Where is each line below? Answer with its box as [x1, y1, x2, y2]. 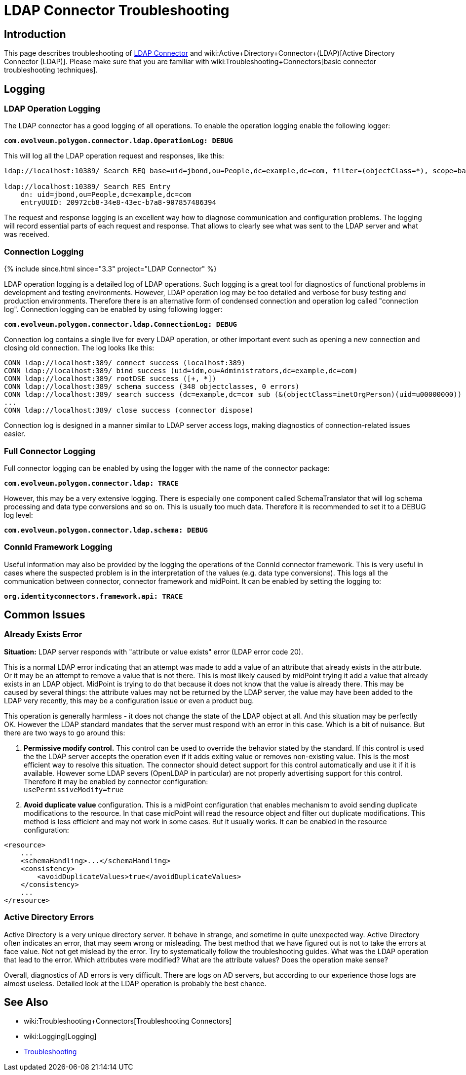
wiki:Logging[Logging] [24, 1032, 97, 1041]
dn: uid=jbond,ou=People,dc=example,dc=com [20, 191, 192, 199]
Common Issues [4, 609, 85, 621]
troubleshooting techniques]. [4, 66, 98, 75]
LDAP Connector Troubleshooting [4, 2, 230, 19]
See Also [4, 996, 48, 1009]
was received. [4, 230, 49, 239]
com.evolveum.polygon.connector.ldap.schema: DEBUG [4, 526, 208, 534]
